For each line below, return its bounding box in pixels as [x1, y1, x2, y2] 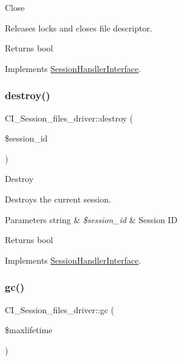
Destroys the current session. [5, 192, 111, 205]
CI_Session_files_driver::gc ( [5, 303, 114, 316]
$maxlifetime [5, 324, 53, 336]
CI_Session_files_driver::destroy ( [5, 111, 133, 124]
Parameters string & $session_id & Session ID [5, 213, 178, 226]
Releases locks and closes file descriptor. [5, 21, 152, 34]
